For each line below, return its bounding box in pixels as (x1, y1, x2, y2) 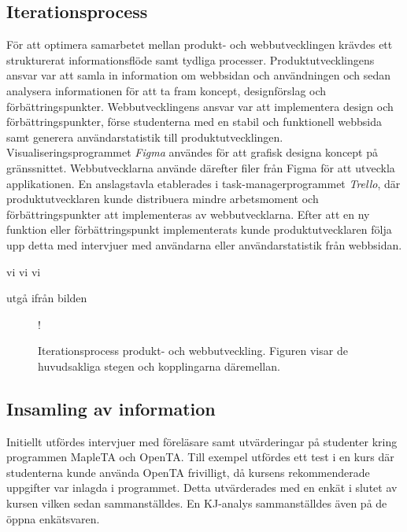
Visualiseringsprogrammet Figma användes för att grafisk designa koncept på (6, 144, 378, 161)
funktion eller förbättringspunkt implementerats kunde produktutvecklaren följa (6, 221, 392, 238)
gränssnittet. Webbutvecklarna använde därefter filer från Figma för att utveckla (6, 159, 395, 175)
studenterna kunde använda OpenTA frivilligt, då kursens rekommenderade (6, 464, 370, 480)
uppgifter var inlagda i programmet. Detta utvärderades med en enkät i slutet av (6, 479, 398, 496)
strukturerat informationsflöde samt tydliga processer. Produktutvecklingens (6, 51, 375, 68)
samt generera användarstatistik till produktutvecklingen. (6, 128, 283, 145)
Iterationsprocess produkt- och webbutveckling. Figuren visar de (38, 342, 348, 359)
